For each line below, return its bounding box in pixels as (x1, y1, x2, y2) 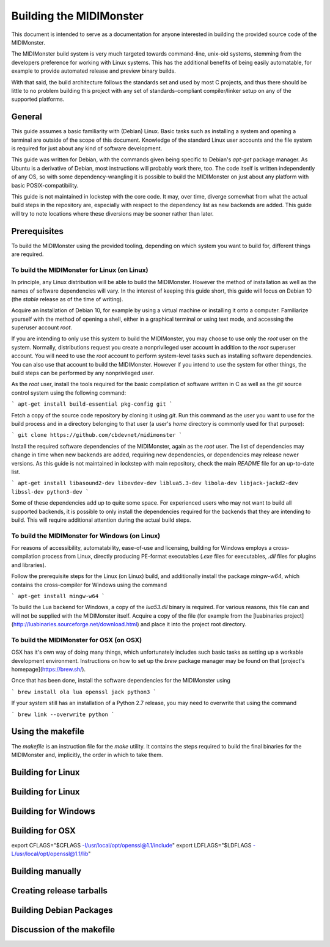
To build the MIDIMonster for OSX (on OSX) (11, 635, 142, 644)
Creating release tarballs (11, 886, 108, 896)
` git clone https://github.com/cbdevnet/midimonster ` (11, 431, 183, 439)
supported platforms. (11, 95, 65, 103)
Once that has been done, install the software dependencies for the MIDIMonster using (11, 677, 230, 684)
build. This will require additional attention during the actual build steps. (11, 516, 191, 524)
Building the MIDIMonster (11, 9, 144, 23)
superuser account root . (11, 324, 73, 331)
